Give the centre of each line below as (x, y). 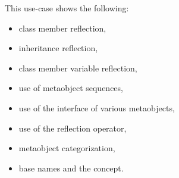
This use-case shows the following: (67, 8)
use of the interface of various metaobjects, (97, 107)
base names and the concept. (71, 168)
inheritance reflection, (58, 48)
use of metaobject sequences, (71, 88)
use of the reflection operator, (73, 128)
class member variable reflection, (78, 68)
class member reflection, (62, 28)
